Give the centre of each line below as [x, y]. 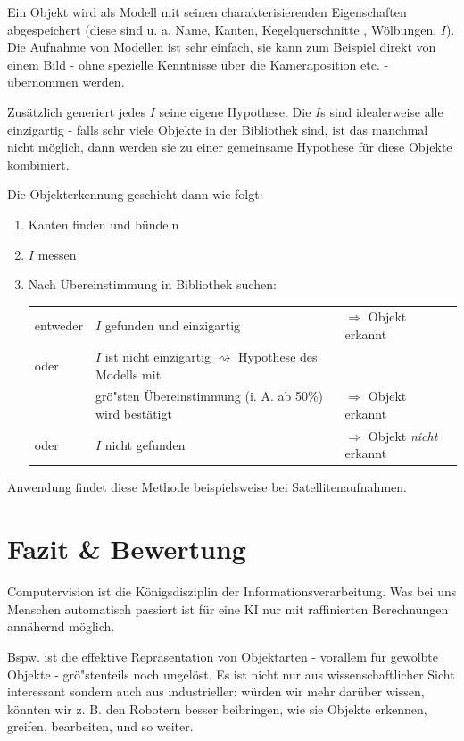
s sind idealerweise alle [382, 111]
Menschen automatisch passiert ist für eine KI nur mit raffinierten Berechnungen [228, 608]
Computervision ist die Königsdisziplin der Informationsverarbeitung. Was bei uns [232, 591]
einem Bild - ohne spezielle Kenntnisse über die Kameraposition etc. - [198, 64]
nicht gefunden [145, 444]
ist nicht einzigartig [158, 356]
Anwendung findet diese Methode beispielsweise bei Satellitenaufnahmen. [207, 487]
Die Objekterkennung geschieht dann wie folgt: [135, 194]
